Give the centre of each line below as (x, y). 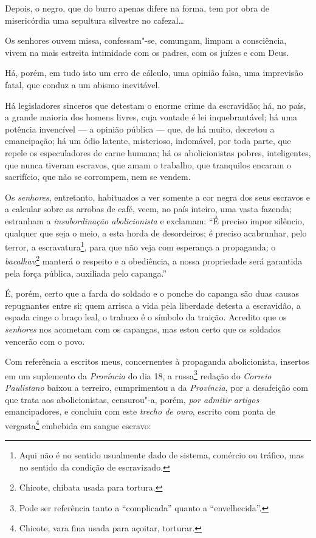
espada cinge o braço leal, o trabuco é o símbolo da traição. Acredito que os (146, 317)
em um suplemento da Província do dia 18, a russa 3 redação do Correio (138, 374)
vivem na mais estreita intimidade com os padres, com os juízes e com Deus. (147, 52)
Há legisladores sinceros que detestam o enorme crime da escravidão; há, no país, (156, 105)
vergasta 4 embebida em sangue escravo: (78, 424)
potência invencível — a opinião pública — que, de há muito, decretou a (140, 129)
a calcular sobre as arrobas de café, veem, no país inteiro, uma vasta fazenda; (148, 209)
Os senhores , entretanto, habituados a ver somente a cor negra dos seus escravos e (157, 197)
